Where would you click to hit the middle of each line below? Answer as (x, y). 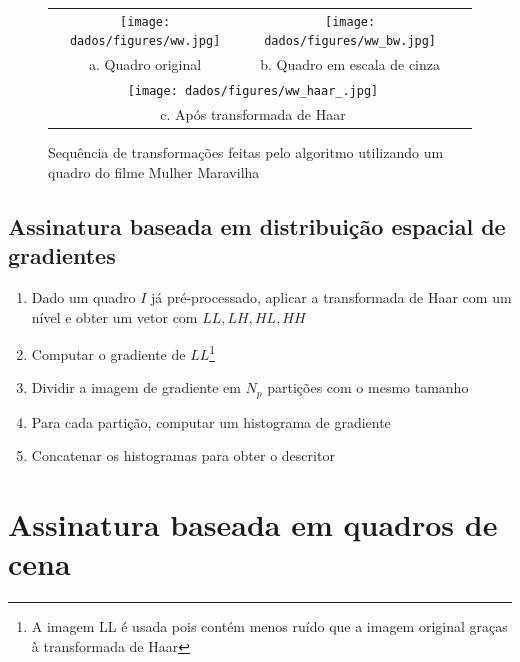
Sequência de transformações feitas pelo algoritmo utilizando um (246, 152)
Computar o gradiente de (108, 353)
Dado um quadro (83, 296)
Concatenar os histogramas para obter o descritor (183, 455)
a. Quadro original (145, 64)
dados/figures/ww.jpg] (145, 41)
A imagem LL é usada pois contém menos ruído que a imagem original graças (269, 626)
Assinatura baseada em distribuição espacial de (257, 225)
